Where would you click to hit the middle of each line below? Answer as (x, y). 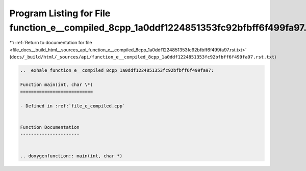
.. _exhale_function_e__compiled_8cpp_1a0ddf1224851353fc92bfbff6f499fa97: (117, 70)
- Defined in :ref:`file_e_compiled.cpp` (73, 106)
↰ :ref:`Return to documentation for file (51, 43)
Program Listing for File (60, 13)
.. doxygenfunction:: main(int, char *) (71, 156)
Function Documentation (50, 127)
